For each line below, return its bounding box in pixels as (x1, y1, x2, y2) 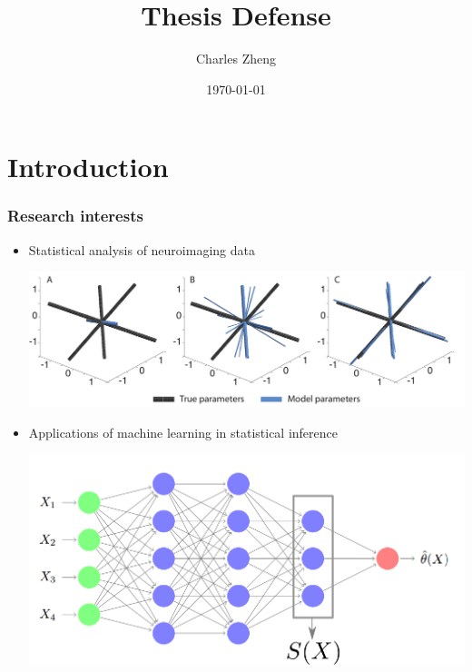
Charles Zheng (195, 49, 276, 68)
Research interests (7, 204, 143, 227)
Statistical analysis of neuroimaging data (28, 240, 255, 259)
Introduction (7, 148, 169, 185)
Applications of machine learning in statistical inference (28, 422, 339, 441)
